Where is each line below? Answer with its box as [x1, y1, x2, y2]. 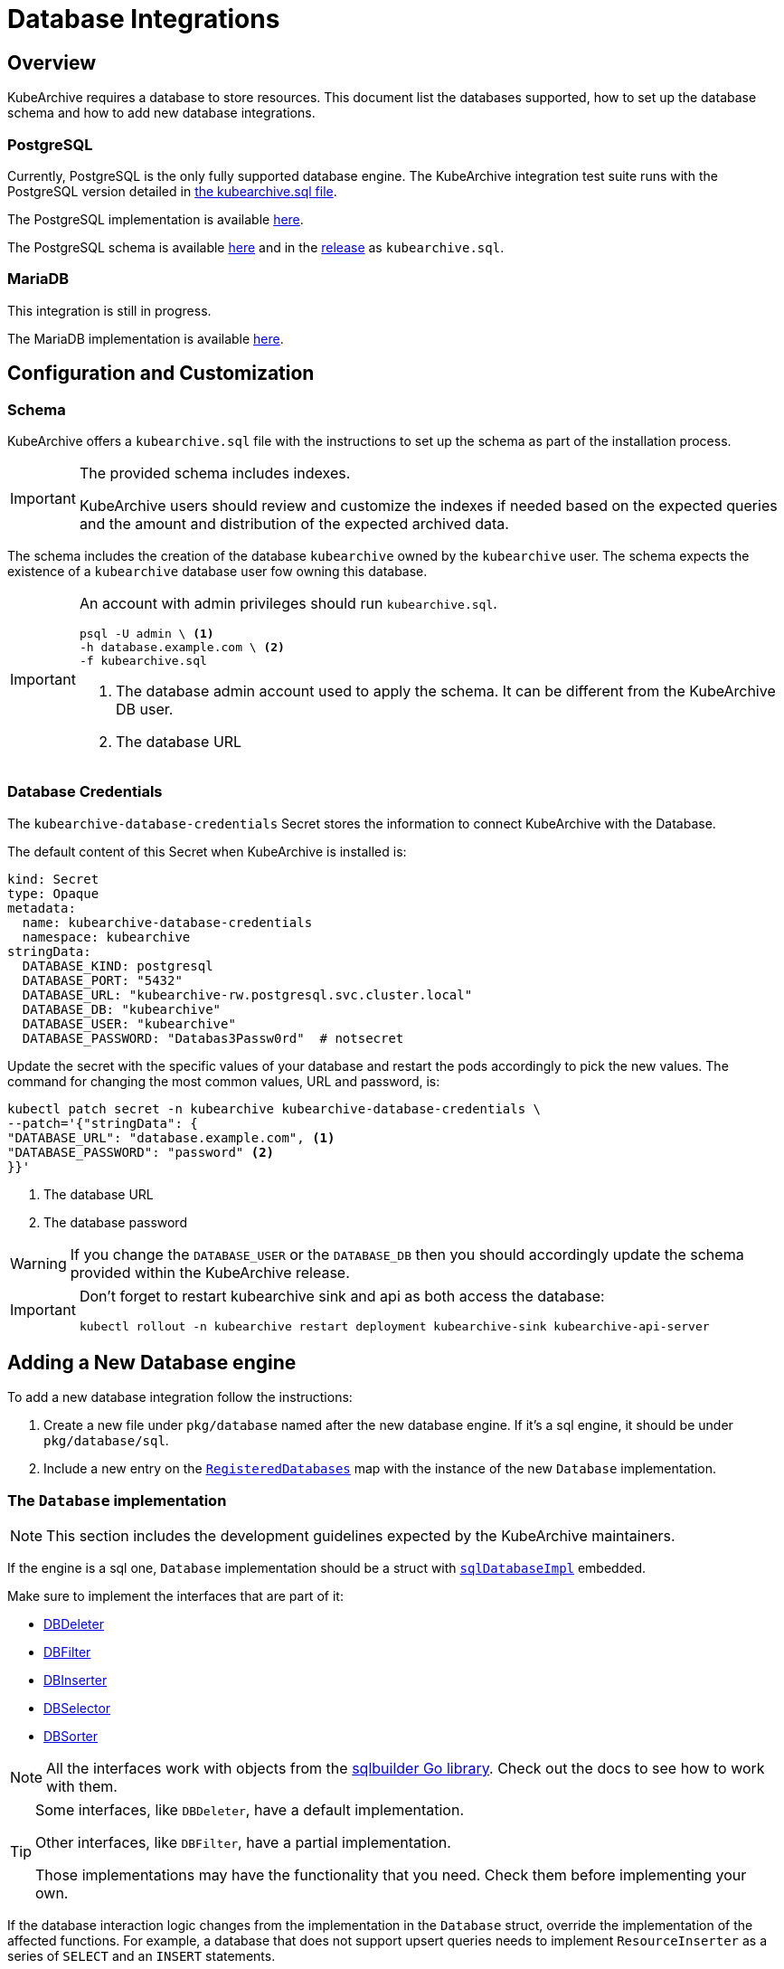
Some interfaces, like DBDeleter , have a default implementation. [35, 1801, 464, 1820]
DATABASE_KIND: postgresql [22, 958, 213, 973]
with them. [46, 1777, 118, 1796]
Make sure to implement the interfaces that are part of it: [7, 1588, 344, 1605]
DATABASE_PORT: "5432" [22, 972, 183, 988]
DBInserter [43, 1672, 108, 1689]
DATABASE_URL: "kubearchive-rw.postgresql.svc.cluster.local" [22, 987, 473, 1002]
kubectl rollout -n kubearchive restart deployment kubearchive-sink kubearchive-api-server [79, 1319, 710, 1333]
